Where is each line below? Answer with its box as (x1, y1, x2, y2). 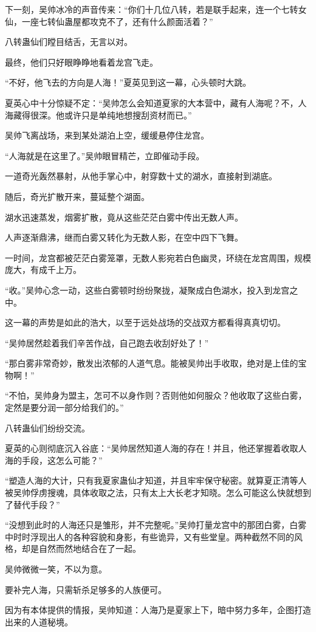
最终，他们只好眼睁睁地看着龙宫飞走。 (5, 55, 158, 68)
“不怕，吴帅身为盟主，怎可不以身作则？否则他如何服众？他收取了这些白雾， (5, 389, 307, 402)
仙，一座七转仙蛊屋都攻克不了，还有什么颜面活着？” (5, 15, 213, 27)
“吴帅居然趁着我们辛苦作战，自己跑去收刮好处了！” (5, 336, 209, 349)
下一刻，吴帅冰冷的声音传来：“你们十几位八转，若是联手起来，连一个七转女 (5, 3, 307, 15)
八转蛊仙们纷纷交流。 (5, 421, 90, 434)
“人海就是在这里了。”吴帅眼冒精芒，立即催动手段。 (5, 149, 205, 162)
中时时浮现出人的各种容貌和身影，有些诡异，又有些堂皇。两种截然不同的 (5, 530, 294, 543)
